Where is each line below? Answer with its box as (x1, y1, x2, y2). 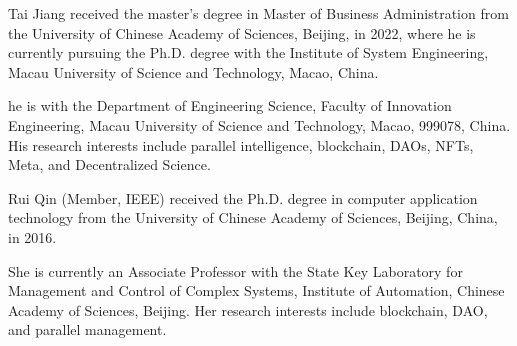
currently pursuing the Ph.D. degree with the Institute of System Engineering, (8, 42, 489, 63)
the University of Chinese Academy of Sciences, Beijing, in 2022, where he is (8, 22, 476, 43)
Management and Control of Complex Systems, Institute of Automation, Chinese (8, 280, 505, 301)
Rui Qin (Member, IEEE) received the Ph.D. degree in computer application (8, 187, 478, 208)
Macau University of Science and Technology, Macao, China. (8, 61, 379, 82)
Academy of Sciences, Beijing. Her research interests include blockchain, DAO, (8, 299, 488, 320)
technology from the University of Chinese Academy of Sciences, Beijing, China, (8, 207, 498, 228)
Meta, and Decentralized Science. (8, 154, 211, 175)
